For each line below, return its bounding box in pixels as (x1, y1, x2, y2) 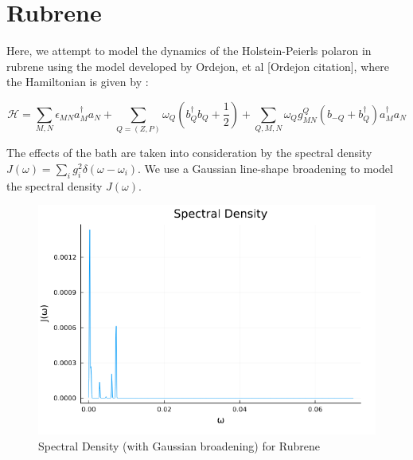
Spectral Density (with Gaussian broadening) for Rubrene (38, 437, 321, 454)
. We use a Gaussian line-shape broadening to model (138, 159, 393, 176)
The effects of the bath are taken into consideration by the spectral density (6, 144, 372, 161)
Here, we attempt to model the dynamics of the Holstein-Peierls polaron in (6, 42, 372, 59)
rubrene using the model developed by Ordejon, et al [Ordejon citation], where (6, 57, 389, 74)
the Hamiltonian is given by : (6, 73, 149, 90)
